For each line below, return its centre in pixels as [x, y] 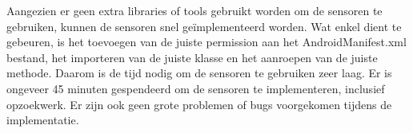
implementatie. [43, 120]
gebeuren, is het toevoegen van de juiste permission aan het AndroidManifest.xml [206, 42]
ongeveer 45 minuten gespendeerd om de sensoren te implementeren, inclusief [196, 88]
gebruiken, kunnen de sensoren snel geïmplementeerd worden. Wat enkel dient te [204, 26]
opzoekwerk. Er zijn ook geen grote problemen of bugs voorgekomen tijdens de [199, 104]
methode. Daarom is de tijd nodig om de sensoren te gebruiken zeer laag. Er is [199, 73]
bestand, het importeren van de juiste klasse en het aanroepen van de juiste [192, 57]
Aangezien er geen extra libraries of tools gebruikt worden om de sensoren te [194, 10]
